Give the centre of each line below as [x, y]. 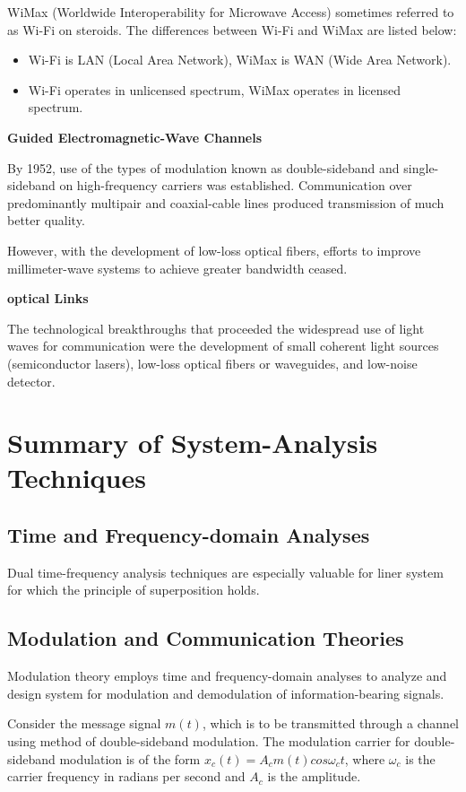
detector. [31, 381]
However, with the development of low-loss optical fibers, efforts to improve [214, 250]
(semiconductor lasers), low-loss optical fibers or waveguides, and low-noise [212, 363]
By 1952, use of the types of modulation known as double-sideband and [203, 167]
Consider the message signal [84, 723]
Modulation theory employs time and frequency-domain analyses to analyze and [227, 676]
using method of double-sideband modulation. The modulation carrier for [209, 741]
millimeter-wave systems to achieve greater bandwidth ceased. [177, 268]
